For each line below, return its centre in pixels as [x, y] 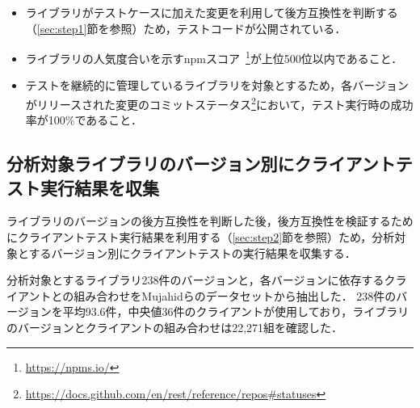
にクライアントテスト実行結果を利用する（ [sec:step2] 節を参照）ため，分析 [201, 237]
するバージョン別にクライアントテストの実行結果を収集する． [192, 252]
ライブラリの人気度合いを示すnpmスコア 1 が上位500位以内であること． [214, 57]
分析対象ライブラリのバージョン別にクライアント [201, 164]
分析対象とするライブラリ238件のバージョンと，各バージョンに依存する [195, 280]
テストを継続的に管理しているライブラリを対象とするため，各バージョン [217, 85]
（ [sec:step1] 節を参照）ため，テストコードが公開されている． [186, 28]
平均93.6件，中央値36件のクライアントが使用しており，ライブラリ [236, 311]
